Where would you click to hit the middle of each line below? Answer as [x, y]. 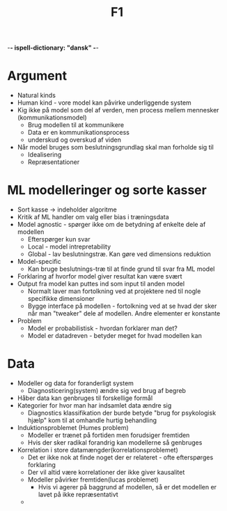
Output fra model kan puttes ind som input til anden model [101, 284]
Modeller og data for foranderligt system [76, 383]
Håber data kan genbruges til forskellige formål [85, 398]
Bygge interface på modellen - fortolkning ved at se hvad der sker [122, 306]
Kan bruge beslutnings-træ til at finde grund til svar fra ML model [121, 269]
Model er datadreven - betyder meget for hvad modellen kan [115, 336]
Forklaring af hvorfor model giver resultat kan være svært [100, 276]
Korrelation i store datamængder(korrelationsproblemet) [98, 450]
